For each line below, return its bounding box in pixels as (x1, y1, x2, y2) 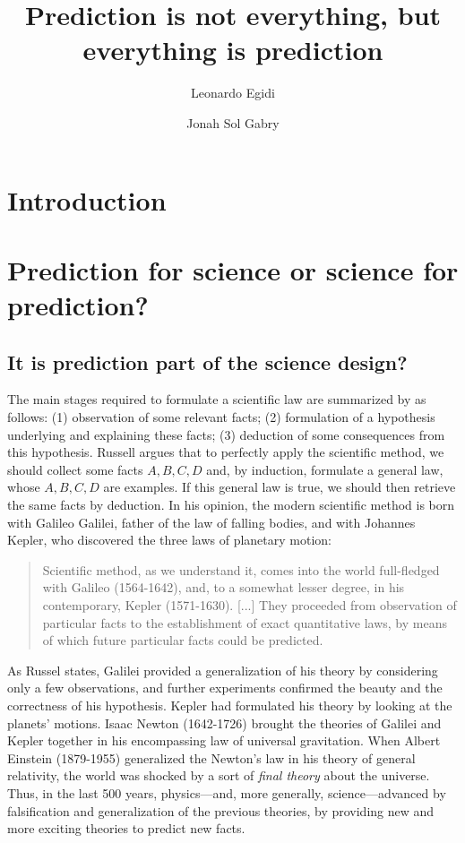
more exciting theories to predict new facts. (7, 819, 245, 838)
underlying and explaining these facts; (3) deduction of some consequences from (7, 425, 445, 443)
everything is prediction (82, 31, 383, 68)
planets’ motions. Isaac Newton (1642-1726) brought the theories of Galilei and (7, 713, 442, 732)
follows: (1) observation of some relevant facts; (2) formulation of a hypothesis (7, 408, 435, 426)
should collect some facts (7, 460, 143, 478)
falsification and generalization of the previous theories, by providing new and (7, 801, 435, 820)
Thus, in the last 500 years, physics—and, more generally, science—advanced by (7, 783, 446, 802)
